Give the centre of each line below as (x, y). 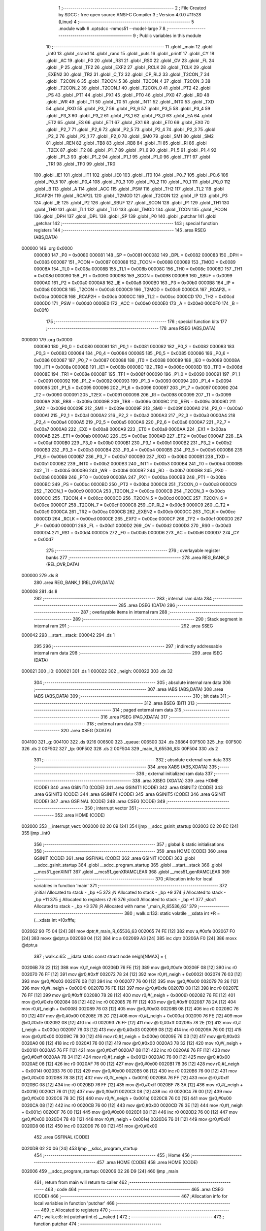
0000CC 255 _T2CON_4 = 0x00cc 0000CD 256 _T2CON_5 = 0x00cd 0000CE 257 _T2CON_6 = (131, 498)
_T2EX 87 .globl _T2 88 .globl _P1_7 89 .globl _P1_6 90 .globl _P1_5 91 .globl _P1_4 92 (131, 150)
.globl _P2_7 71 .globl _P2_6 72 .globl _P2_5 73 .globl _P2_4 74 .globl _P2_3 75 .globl (131, 129)
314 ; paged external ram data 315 (147, 710)
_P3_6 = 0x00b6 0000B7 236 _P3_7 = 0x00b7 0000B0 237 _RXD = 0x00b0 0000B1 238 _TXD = (131, 457)
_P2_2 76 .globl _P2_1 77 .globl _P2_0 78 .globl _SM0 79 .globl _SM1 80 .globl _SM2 (130, 136)
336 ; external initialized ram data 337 (175, 774)
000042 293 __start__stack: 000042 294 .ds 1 (68, 635)
